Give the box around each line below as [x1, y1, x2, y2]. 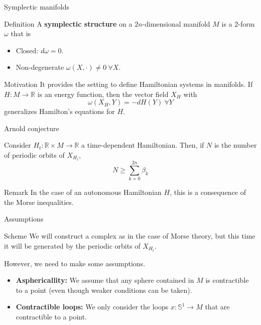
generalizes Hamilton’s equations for [4, 106, 115, 117]
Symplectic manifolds [4, 2, 69, 12]
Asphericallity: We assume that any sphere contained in [16, 275, 194, 285]
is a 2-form [221, 18, 255, 29]
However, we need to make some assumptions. [4, 258, 146, 268]
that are [205, 301, 230, 312]
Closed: [16, 45, 39, 55]
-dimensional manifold [142, 18, 210, 29]
